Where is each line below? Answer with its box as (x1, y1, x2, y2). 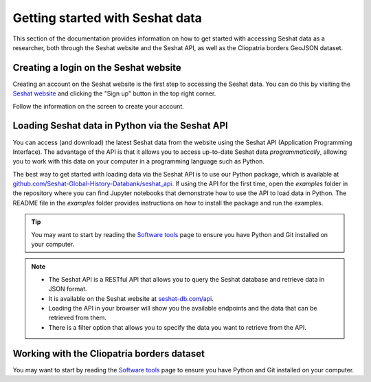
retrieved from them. (48, 313, 106, 322)
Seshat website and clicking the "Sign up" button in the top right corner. (12, 89, 216, 98)
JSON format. (48, 285, 87, 293)
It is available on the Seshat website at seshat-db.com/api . (48, 294, 214, 302)
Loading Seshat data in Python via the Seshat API (12, 120, 228, 132)
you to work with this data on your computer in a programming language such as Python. (12, 157, 265, 166)
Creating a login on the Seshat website (12, 62, 181, 74)
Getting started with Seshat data (12, 10, 203, 25)
